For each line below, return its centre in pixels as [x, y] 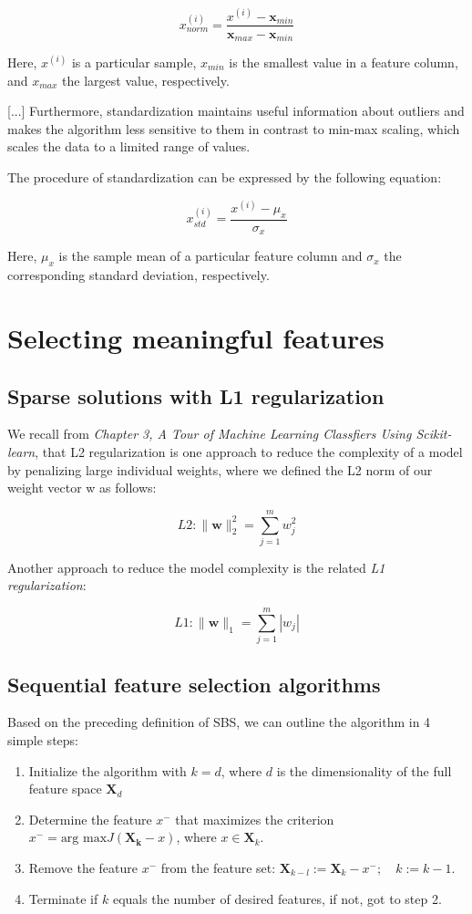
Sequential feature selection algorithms [194, 684]
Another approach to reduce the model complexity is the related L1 [196, 567]
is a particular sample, [134, 62]
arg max [84, 839]
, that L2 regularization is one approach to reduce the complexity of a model [249, 451]
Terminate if [63, 898]
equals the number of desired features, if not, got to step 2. [277, 898]
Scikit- [434, 434]
